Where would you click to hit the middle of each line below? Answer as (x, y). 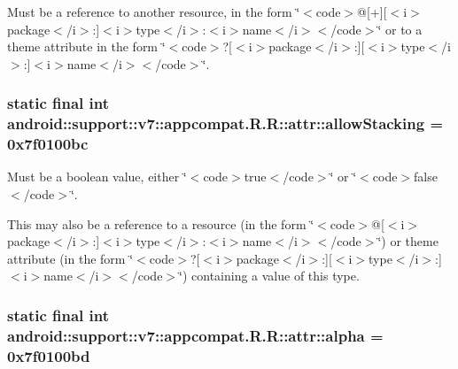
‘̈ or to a (400, 29)
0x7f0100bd (49, 355)
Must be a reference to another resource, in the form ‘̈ (154, 12)
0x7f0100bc (48, 144)
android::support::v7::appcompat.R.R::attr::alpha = (195, 335)
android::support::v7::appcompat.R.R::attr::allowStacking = (225, 123)
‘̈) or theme (408, 241)
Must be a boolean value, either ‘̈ (97, 177)
